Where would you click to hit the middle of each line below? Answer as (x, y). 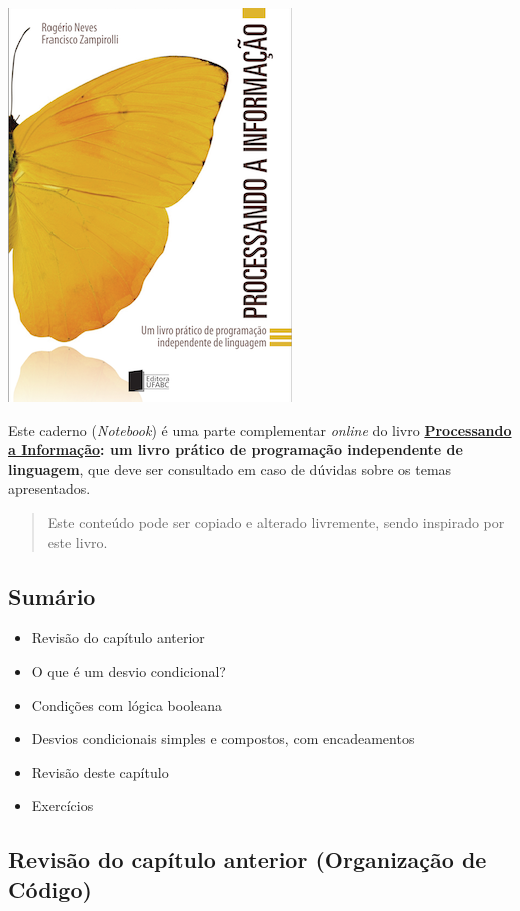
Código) (50, 888)
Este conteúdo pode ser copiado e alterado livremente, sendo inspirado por (276, 521)
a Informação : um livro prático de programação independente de (235, 449)
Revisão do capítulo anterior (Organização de (247, 859)
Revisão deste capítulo (100, 771)
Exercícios (62, 805)
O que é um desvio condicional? (128, 670)
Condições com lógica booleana (127, 704)
